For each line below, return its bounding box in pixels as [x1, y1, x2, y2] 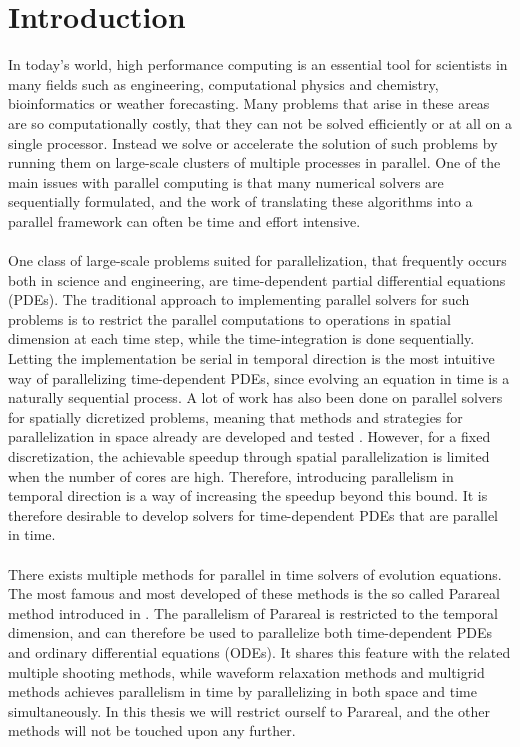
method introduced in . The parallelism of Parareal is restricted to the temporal [8, 602, 498, 623]
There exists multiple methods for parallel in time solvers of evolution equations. [8, 563, 502, 584]
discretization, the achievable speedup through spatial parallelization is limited [8, 446, 490, 466]
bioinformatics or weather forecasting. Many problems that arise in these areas [8, 93, 490, 114]
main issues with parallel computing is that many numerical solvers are [8, 171, 444, 192]
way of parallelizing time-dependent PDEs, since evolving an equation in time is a [8, 367, 510, 388]
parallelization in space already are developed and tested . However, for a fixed [8, 426, 491, 447]
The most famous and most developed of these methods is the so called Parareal [8, 583, 500, 604]
